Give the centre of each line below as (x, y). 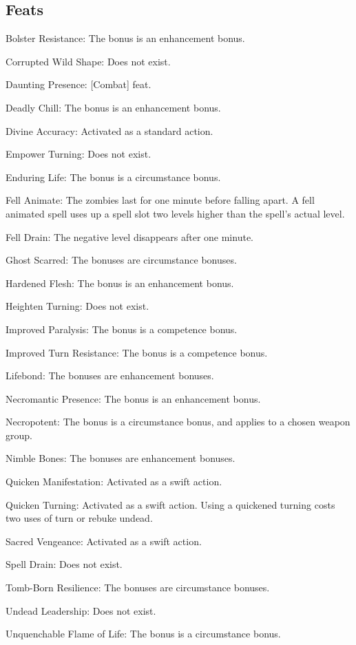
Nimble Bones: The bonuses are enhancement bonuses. (121, 458)
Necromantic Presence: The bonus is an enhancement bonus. (133, 398)
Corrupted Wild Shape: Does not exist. (88, 61)
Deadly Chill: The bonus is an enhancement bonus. (113, 107)
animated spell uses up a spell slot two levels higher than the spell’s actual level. (175, 213)
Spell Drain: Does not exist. (64, 564)
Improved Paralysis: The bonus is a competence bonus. (122, 329)
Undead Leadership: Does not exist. (81, 610)
